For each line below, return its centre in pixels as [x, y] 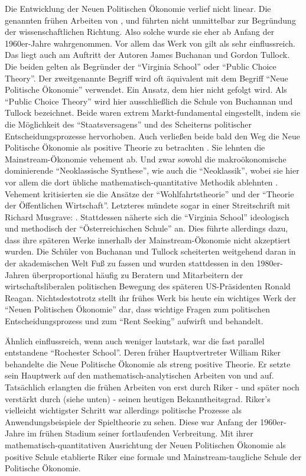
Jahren [17, 274]
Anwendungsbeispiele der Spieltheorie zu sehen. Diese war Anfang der [131, 421]
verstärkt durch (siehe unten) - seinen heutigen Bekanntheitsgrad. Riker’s [138, 398]
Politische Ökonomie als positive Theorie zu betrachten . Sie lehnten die [135, 147]
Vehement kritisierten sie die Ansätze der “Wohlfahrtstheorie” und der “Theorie [149, 193]
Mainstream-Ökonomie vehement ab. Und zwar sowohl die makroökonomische [146, 159]
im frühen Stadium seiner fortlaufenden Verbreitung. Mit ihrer [140, 433]
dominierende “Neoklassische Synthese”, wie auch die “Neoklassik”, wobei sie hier [152, 170]
